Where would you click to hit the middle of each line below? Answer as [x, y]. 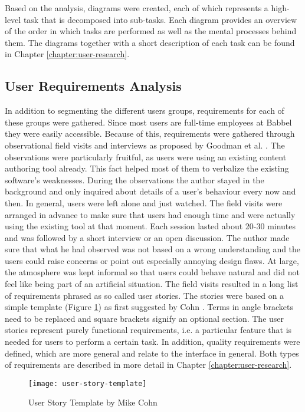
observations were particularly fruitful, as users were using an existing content [146, 156]
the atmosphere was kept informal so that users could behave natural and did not [152, 272]
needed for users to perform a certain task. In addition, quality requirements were [152, 342]
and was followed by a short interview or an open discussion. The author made [147, 237]
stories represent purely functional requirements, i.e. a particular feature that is [148, 330]
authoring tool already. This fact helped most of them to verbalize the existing [147, 168]
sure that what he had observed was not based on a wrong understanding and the [153, 249]
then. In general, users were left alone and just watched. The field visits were [144, 202]
